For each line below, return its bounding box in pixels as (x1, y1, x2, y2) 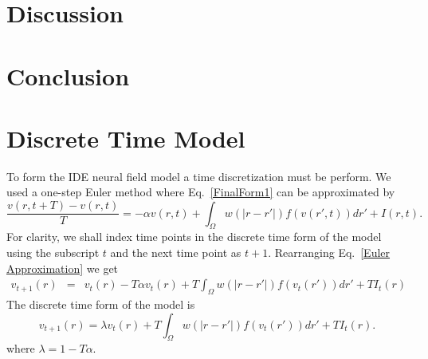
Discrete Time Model (6, 121, 245, 154)
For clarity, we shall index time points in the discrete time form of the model (6, 228, 382, 245)
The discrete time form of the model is (6, 295, 195, 312)
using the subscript (6, 243, 100, 260)
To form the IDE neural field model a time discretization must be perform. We (6, 168, 391, 184)
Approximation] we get (6, 259, 119, 276)
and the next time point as (110, 243, 241, 260)
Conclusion (6, 59, 130, 92)
